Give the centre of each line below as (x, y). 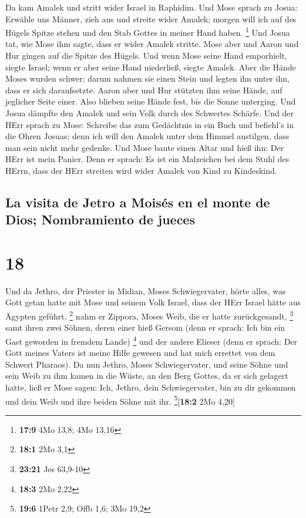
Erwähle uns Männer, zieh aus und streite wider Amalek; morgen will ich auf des (151, 18)
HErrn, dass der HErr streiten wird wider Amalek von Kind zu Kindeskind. (141, 170)
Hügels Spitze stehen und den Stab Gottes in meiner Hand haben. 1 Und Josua (148, 31)
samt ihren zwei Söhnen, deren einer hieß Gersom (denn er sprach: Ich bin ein (145, 327)
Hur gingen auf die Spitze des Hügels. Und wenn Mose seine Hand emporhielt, (146, 55)
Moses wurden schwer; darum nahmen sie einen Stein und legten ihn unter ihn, (147, 78)
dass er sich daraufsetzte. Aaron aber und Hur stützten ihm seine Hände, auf (144, 90)
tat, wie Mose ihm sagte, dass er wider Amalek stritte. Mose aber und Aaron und (152, 44)
